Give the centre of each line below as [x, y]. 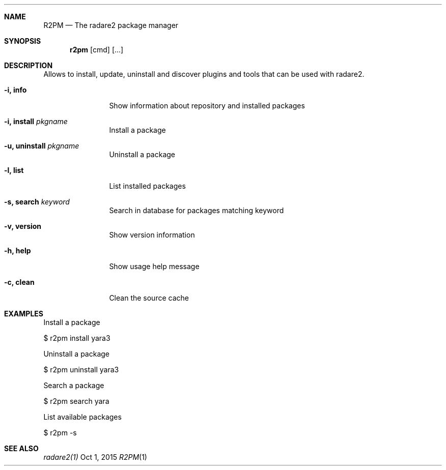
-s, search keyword [37, 202]
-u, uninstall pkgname [42, 146]
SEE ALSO [21, 448]
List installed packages [147, 186]
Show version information [152, 235]
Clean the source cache [149, 298]
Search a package [74, 385]
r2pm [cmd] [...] [97, 50]
